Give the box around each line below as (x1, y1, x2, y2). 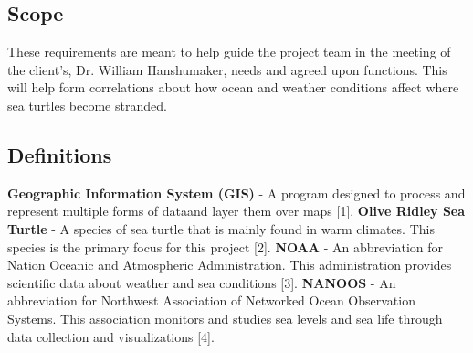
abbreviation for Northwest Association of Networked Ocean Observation (7, 291, 415, 310)
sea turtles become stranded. (7, 95, 167, 114)
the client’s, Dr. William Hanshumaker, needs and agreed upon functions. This (7, 59, 447, 79)
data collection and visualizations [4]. (7, 326, 215, 346)
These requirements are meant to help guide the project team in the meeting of (7, 42, 451, 61)
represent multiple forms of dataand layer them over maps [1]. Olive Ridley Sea (7, 201, 466, 220)
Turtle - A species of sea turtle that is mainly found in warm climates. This (7, 219, 435, 238)
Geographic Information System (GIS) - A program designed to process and (7, 183, 466, 202)
